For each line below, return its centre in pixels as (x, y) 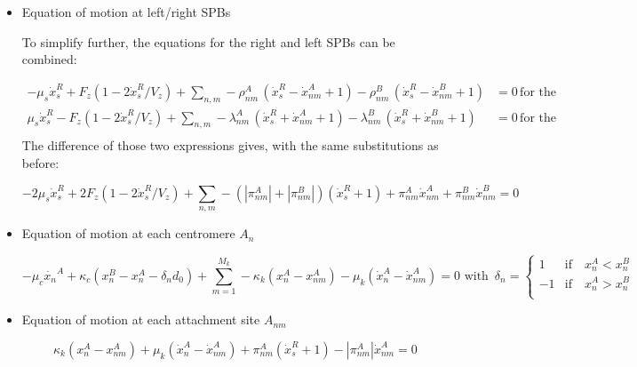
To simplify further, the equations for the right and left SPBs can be (208, 41)
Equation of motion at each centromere (128, 233)
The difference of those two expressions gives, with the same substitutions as (230, 145)
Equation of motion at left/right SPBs (126, 12)
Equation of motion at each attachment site (141, 319)
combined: (49, 59)
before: (40, 163)
